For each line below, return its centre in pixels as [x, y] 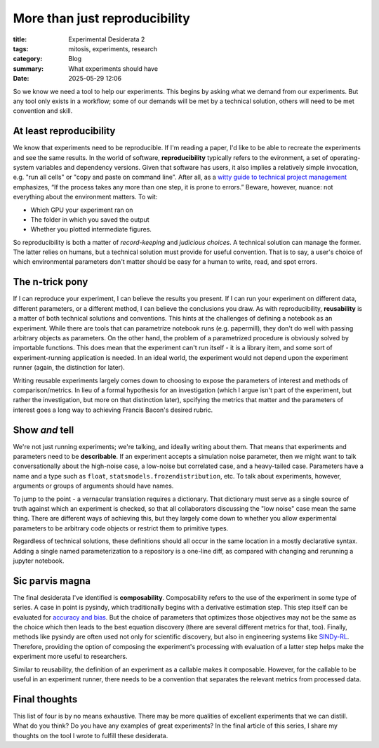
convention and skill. [43, 111]
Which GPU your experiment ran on [82, 210]
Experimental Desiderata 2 [107, 39]
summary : [28, 68]
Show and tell [44, 430]
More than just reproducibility [102, 18]
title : [20, 39]
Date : [21, 79]
